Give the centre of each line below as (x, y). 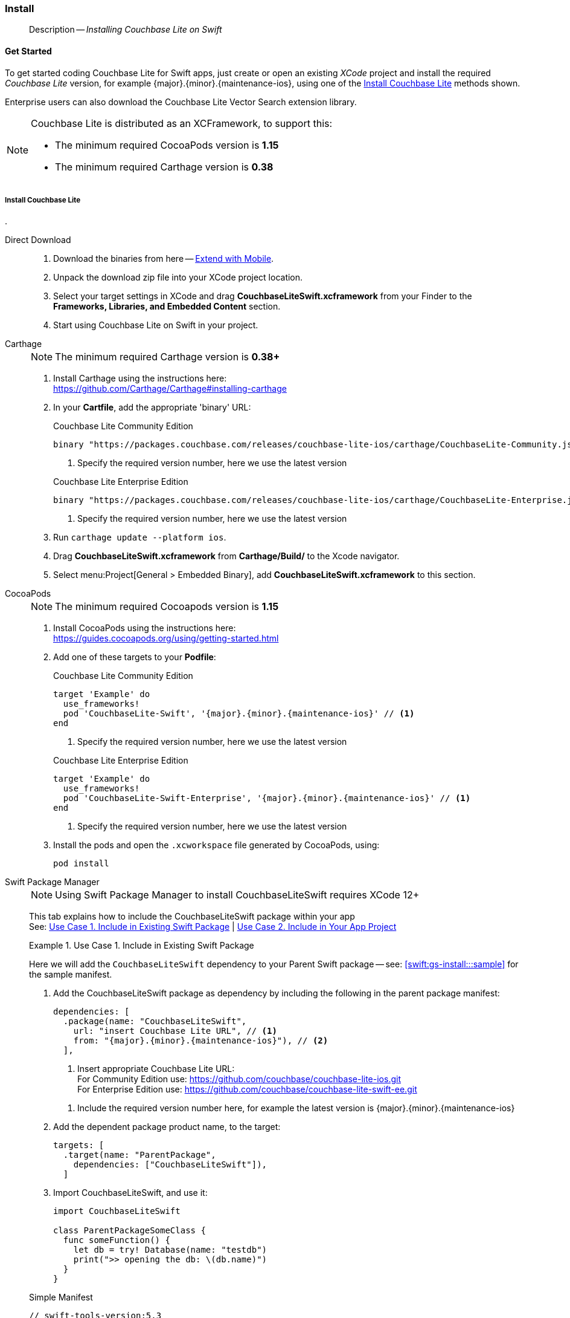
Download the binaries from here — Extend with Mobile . (164, 259)
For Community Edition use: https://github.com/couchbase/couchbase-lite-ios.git (239, 1079)
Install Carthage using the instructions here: (140, 378)
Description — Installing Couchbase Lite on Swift (126, 30)
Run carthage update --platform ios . (140, 537)
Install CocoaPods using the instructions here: (145, 628)
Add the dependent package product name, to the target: (167, 1127)
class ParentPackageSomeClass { (130, 1231)
